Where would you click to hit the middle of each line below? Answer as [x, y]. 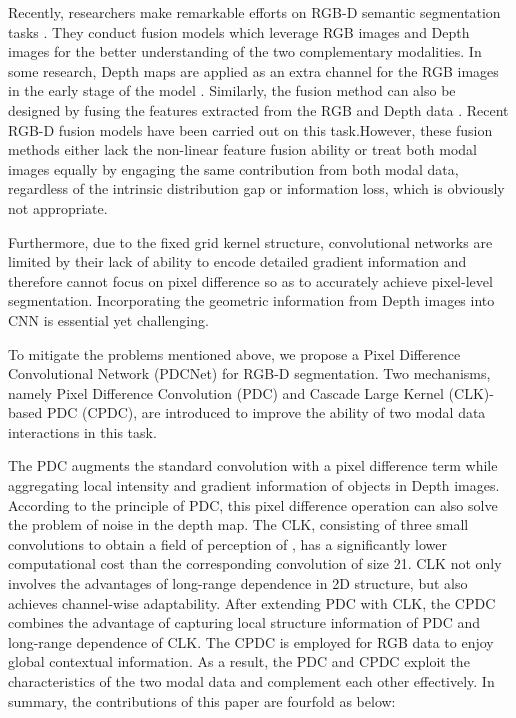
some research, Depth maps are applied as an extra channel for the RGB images [253, 70]
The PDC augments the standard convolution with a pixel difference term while [253, 465]
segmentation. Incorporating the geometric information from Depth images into [251, 300]
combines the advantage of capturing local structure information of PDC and [244, 622]
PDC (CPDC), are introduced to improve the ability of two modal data [266, 412]
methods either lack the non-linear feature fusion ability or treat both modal [242, 149]
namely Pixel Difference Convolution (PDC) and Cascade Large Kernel [226, 392]
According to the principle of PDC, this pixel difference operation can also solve [253, 504]
